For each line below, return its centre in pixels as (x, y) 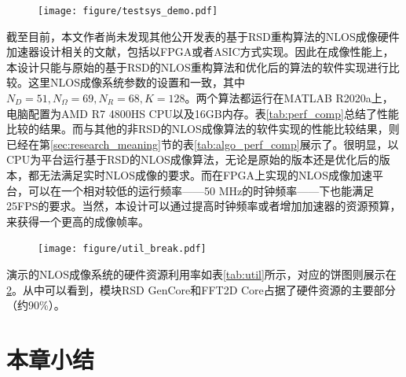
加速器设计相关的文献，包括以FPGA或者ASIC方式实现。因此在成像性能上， (200, 52)
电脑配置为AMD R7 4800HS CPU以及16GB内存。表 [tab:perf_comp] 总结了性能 (203, 113)
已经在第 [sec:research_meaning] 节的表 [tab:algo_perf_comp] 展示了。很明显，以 (203, 144)
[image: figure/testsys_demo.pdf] (128, 11)
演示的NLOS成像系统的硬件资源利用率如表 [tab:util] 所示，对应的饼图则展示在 (201, 274)
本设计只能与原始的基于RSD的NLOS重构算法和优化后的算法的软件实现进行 (198, 67)
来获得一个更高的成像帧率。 (78, 221)
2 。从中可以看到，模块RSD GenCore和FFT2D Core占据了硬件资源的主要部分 (201, 289)
